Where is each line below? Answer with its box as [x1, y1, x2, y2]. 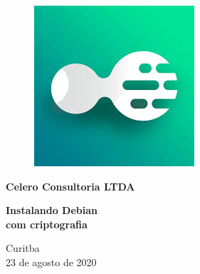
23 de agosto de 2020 [6, 254, 97, 269]
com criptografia [6, 216, 88, 231]
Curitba [6, 240, 40, 255]
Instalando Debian [6, 203, 98, 218]
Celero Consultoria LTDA [6, 178, 135, 193]
